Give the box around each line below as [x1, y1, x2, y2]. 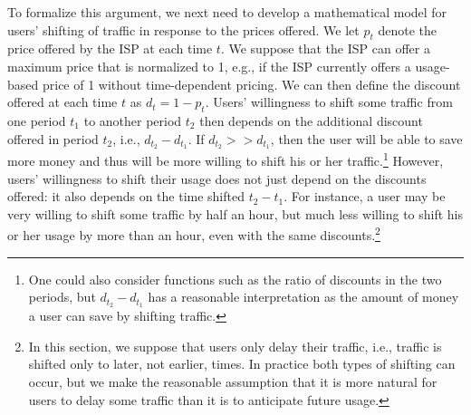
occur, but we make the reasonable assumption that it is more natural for [28, 372, 437, 391]
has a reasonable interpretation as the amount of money [148, 287, 459, 306]
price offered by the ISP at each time [7, 39, 213, 58]
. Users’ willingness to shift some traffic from [205, 92, 453, 111]
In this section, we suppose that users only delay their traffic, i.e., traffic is [28, 336, 442, 355]
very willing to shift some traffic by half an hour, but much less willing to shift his [7, 204, 464, 223]
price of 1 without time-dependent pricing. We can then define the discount [42, 74, 461, 93]
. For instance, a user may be [284, 187, 446, 206]
